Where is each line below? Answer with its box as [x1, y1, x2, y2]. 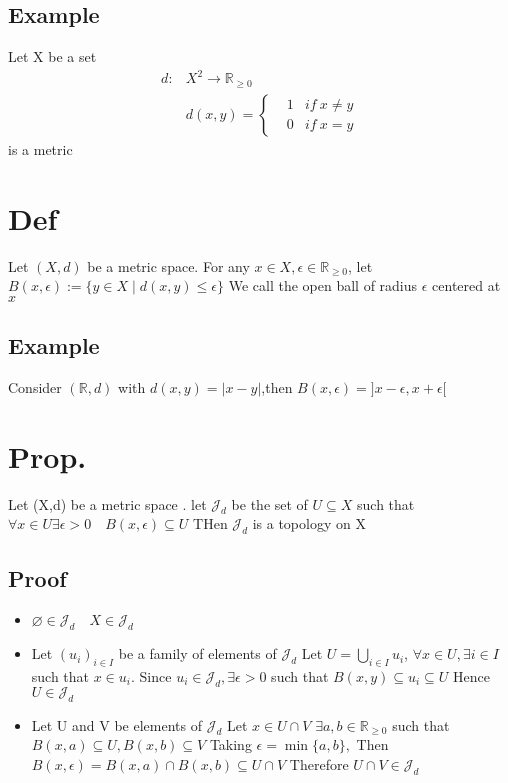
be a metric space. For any [87, 255, 250, 276]
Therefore [289, 754, 349, 775]
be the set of [231, 493, 308, 514]
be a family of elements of [118, 643, 277, 664]
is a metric [8, 138, 73, 159]
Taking [209, 734, 252, 755]
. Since [131, 666, 172, 687]
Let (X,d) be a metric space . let [8, 493, 207, 514]
